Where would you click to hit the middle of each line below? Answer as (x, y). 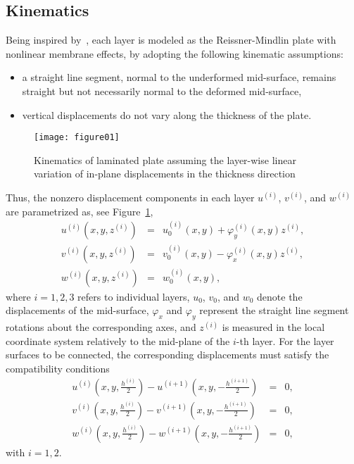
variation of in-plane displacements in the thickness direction (165, 174)
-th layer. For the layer (285, 340)
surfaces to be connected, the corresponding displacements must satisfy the (167, 355)
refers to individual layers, (134, 296)
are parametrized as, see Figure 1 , (80, 211)
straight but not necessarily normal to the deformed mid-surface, (162, 90)
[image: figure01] (77, 138)
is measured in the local (273, 327)
